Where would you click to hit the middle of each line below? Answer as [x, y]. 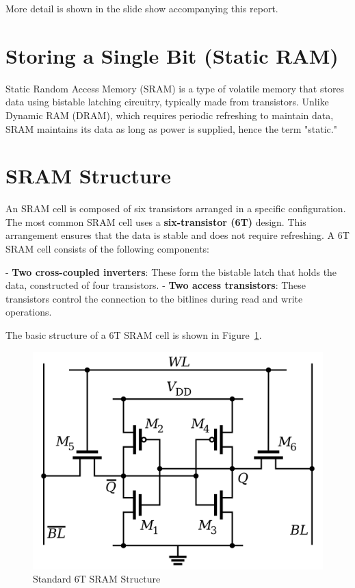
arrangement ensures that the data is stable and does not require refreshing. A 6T [177, 235]
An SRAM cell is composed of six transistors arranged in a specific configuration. [176, 208]
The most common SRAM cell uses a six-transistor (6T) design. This [156, 221]
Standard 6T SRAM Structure [97, 579]
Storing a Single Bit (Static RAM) [172, 55]
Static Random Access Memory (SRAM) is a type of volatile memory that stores [175, 88]
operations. [29, 312]
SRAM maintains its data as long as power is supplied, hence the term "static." [171, 128]
